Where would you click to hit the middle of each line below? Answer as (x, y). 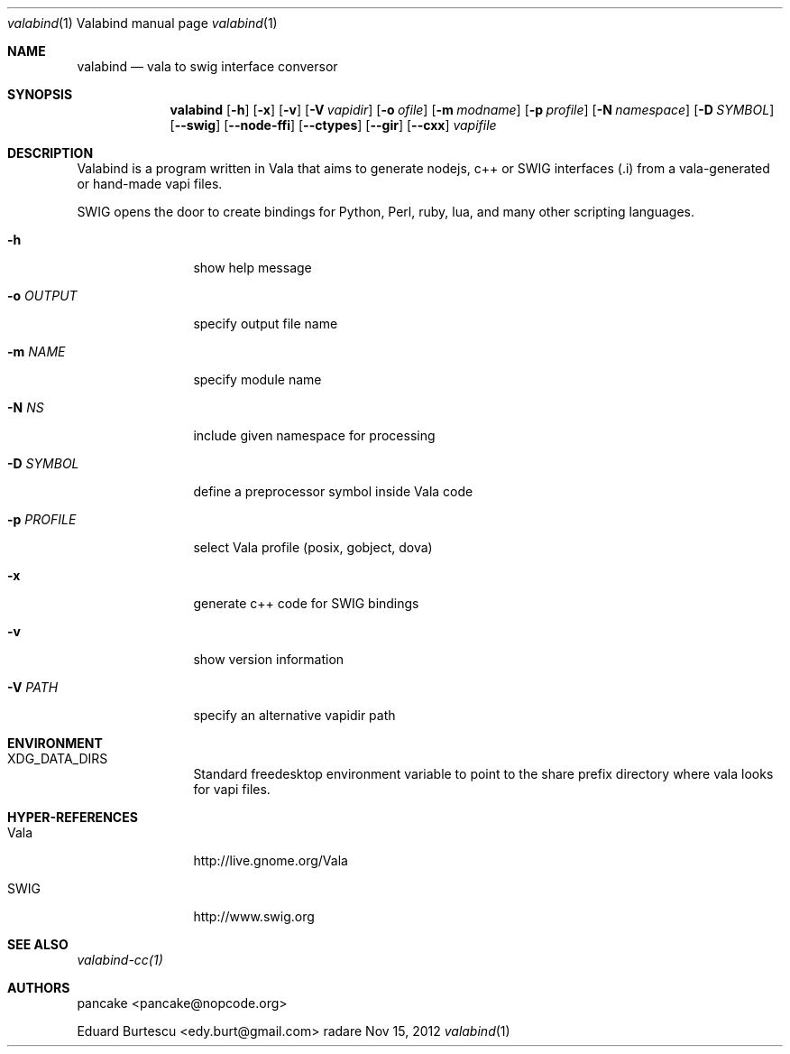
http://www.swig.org (254, 916)
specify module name (257, 379)
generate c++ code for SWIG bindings (306, 603)
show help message (253, 268)
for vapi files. (232, 789)
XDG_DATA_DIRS (58, 758)
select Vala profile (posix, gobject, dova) (313, 547)
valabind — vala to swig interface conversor (207, 66)
